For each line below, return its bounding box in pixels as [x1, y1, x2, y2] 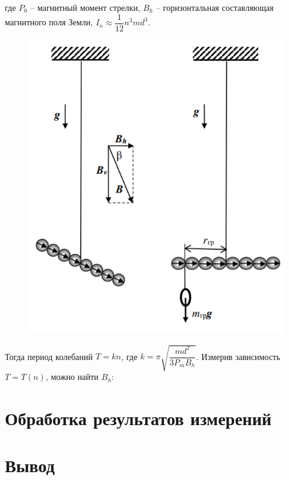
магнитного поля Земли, [5, 16, 93, 28]
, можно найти [45, 370, 99, 383]
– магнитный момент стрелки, [30, 1, 140, 13]
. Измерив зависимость [196, 350, 281, 362]
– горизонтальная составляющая [156, 1, 274, 13]
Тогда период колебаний [5, 350, 93, 362]
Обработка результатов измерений [5, 406, 272, 431]
